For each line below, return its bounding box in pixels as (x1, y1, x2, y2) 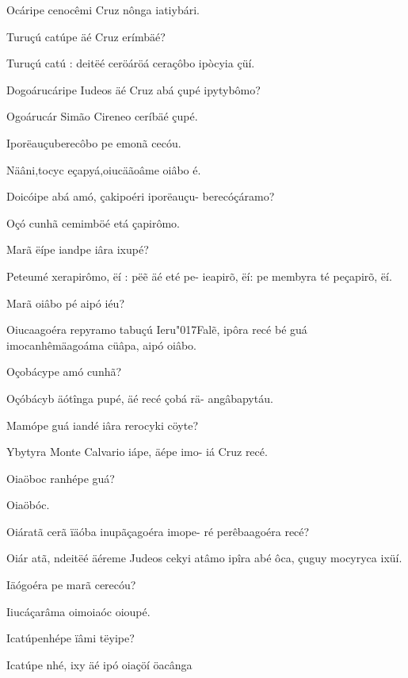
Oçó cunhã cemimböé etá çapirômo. (6, 214, 180, 231)
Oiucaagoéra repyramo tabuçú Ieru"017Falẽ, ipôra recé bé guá (6, 321, 307, 338)
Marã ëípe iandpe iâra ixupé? (6, 241, 149, 258)
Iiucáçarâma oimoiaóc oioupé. (6, 603, 151, 619)
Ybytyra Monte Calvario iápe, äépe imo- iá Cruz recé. (6, 443, 268, 460)
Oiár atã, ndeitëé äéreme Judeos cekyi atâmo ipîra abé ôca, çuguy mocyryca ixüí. (6, 550, 402, 566)
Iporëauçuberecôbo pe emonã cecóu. (6, 134, 181, 151)
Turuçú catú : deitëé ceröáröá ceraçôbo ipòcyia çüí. (6, 55, 255, 71)
